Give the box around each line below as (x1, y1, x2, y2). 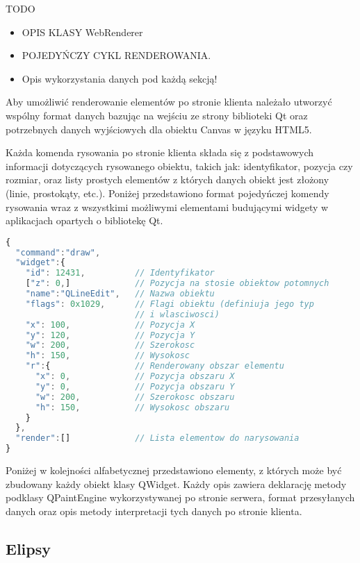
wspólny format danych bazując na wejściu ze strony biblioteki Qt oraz (6, 108, 308, 122)
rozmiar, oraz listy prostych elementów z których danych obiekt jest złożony (6, 172, 329, 187)
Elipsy (6, 537, 51, 559)
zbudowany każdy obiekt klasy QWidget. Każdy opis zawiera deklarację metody (6, 476, 347, 491)
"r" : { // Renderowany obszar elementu (25, 361, 284, 371)
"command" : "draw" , (15, 247, 101, 258)
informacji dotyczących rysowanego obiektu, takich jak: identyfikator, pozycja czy (6, 158, 353, 173)
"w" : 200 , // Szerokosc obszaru (35, 392, 235, 402)
